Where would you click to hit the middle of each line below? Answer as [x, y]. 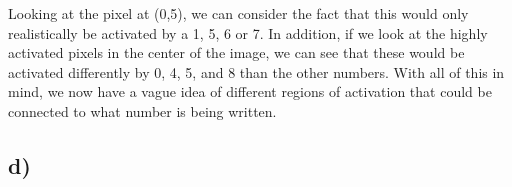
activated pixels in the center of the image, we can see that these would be [236, 52]
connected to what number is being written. [142, 110]
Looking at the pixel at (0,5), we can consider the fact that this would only [238, 13]
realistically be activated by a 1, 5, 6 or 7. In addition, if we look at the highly [248, 32]
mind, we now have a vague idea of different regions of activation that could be [250, 91]
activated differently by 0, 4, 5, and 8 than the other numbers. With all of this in [256, 71]
